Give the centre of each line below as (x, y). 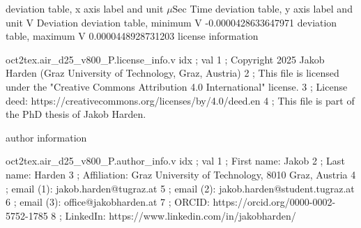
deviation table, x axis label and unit (85, 8)
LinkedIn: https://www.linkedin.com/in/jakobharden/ (180, 215)
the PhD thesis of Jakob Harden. (76, 114)
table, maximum (40, 36)
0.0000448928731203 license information (174, 36)
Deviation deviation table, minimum (114, 22)
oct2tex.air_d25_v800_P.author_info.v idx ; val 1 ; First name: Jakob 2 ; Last (175, 161)
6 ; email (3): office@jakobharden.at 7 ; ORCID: (108, 202)
